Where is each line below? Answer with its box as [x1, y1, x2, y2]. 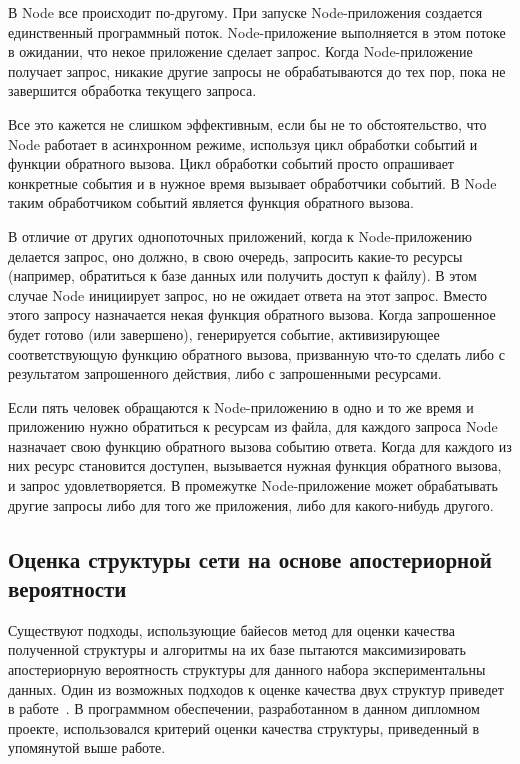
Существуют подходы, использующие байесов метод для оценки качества [8, 619, 455, 640]
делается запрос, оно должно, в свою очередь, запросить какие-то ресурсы [8, 245, 463, 266]
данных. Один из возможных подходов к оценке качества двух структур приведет [8, 678, 504, 699]
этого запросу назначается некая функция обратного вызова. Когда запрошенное [8, 304, 496, 325]
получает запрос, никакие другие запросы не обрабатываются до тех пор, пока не [8, 60, 506, 81]
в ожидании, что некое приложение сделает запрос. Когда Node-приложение [8, 41, 473, 62]
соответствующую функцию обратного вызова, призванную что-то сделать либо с [8, 343, 505, 364]
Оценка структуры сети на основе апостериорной [8, 543, 492, 574]
